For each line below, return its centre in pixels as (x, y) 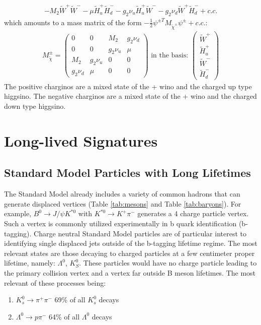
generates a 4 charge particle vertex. (193, 213)
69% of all (70, 300)
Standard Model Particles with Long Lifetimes (127, 173)
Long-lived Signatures (81, 140)
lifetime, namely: (30, 263)
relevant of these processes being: (55, 282)
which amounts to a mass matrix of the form (73, 22)
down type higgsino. (35, 106)
